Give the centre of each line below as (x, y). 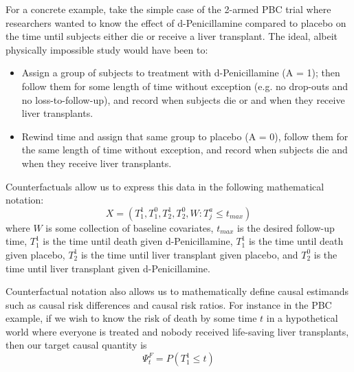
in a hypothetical (302, 318)
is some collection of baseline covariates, (130, 227)
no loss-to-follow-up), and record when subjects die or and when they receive (183, 99)
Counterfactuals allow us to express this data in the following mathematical (165, 186)
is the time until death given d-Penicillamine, (138, 241)
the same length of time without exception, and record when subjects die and (185, 150)
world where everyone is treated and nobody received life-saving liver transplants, (177, 331)
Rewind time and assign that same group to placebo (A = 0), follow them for (185, 136)
